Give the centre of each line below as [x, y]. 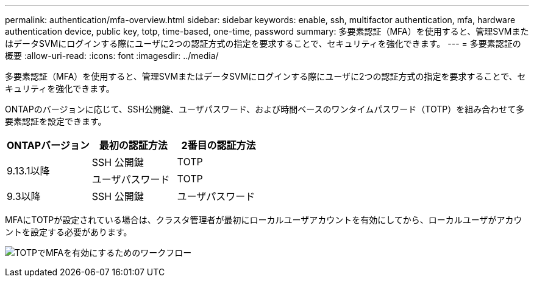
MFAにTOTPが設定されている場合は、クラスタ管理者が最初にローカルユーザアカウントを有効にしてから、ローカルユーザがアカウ [264, 220]
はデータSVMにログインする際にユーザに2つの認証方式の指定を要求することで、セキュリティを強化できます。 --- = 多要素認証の [263, 43]
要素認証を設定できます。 [56, 121]
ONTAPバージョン [48, 145]
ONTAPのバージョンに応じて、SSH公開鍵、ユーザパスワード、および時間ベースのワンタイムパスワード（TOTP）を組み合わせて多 [265, 109]
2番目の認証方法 [219, 145]
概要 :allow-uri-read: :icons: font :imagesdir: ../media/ [112, 56]
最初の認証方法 [133, 145]
